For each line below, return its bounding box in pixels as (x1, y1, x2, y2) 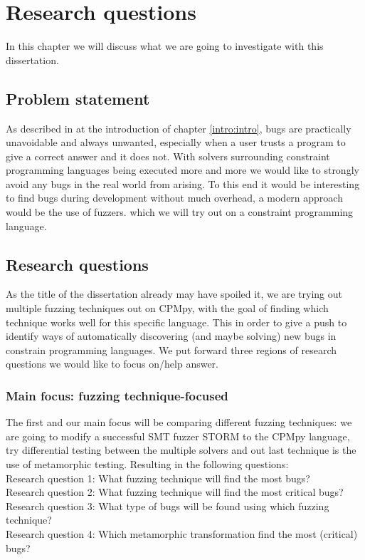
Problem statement (6, 87, 150, 109)
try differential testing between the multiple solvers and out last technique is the (6, 442, 356, 457)
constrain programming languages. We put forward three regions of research (6, 342, 337, 357)
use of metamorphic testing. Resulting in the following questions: (6, 457, 289, 472)
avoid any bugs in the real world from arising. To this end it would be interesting (6, 176, 360, 191)
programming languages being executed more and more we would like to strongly (6, 162, 359, 177)
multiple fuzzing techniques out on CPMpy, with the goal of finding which (6, 301, 329, 316)
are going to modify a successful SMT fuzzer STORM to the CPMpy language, (6, 428, 350, 443)
